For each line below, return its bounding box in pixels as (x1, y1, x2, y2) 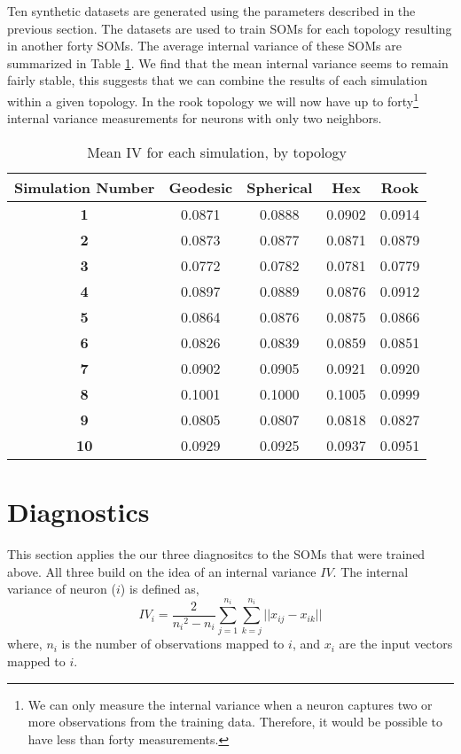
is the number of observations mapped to (61, 634, 285, 653)
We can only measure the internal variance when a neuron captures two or (27, 695, 433, 713)
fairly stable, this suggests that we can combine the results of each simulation (7, 71, 427, 89)
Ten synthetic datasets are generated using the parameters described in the (7, 2, 416, 19)
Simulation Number (14, 176, 155, 198)
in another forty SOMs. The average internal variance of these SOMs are (7, 36, 402, 55)
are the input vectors (339, 634, 453, 653)
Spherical (246, 176, 313, 198)
